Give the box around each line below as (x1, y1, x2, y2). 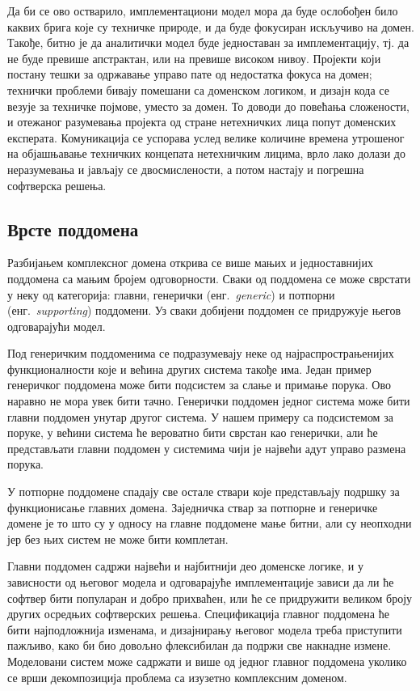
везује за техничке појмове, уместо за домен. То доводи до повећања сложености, (7, 97, 409, 114)
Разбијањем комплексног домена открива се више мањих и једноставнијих (7, 254, 373, 271)
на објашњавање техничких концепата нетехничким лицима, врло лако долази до (7, 145, 405, 162)
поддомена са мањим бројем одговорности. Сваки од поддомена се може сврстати (7, 269, 411, 286)
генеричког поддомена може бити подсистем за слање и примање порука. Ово (7, 376, 391, 393)
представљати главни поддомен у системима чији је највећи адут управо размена (7, 439, 406, 456)
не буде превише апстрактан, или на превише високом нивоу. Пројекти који (7, 49, 381, 66)
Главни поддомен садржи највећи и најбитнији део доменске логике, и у (7, 557, 363, 574)
